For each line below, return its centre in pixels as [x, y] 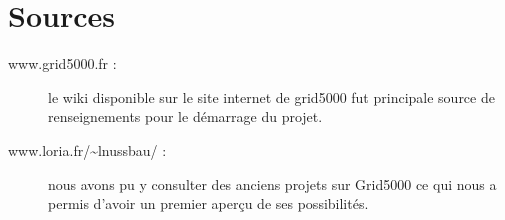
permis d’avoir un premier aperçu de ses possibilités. [208, 203]
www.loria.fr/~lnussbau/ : [87, 149]
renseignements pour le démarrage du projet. [185, 116]
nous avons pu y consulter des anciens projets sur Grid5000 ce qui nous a [272, 183]
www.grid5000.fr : [62, 63]
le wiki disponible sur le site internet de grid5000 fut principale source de [271, 96]
